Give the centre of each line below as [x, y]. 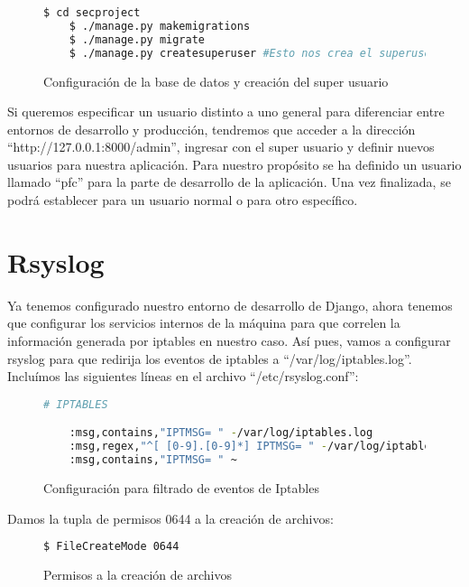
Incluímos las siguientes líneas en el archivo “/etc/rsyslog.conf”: [183, 376]
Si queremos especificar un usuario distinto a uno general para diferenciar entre [226, 112]
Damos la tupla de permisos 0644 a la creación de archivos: [170, 518]
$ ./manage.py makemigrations [160, 26]
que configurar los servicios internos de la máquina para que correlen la [204, 323]
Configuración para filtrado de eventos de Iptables [181, 487]
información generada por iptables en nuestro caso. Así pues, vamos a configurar [229, 340]
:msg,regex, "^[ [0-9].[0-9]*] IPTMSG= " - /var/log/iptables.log [266, 447]
